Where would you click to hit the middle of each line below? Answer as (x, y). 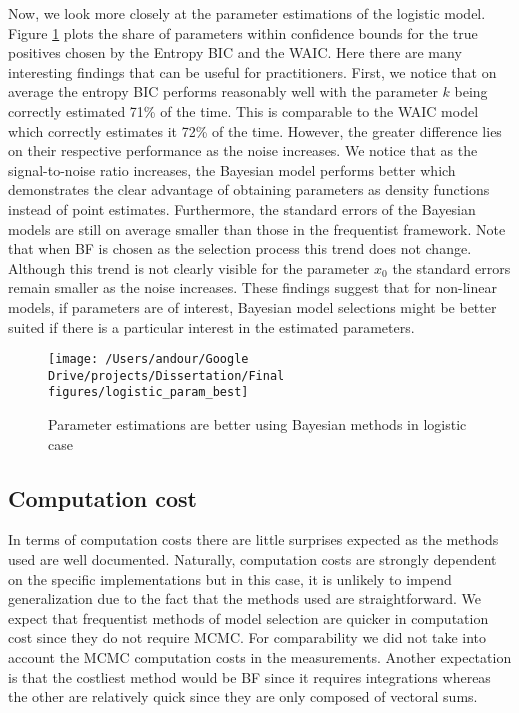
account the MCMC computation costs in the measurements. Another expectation (260, 657)
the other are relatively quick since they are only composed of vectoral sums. (243, 696)
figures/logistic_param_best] (148, 392)
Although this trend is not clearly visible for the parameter (189, 267)
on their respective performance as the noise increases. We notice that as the (243, 150)
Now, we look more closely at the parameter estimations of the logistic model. (247, 13)
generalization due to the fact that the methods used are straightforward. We (244, 598)
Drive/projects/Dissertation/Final (166, 375)
